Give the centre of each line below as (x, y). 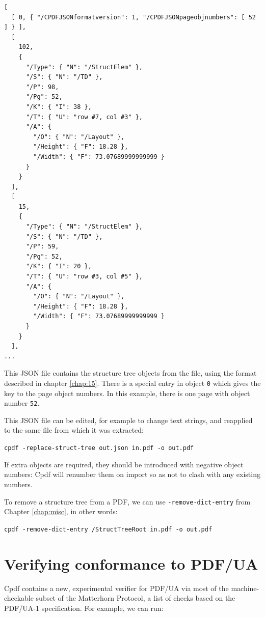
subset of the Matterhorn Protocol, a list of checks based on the (136, 598)
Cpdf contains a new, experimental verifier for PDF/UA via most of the (116, 588)
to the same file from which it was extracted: (74, 430)
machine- (245, 588)
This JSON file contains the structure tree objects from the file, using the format (130, 373)
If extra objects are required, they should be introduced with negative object (124, 464)
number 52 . (22, 403)
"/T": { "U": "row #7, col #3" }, (84, 117)
